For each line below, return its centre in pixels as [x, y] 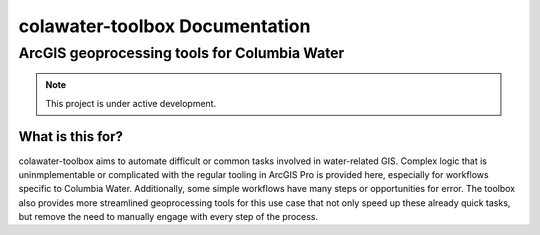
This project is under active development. [131, 103]
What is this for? [71, 136]
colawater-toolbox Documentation [164, 26]
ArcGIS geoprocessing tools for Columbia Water [181, 53]
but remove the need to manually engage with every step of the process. [168, 217]
